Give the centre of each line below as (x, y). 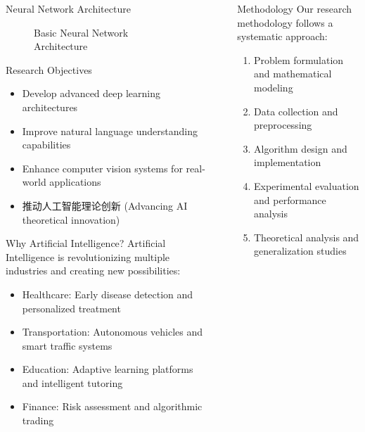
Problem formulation (299, 59)
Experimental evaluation (307, 185)
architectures (50, 107)
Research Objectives (49, 69)
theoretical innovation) (71, 219)
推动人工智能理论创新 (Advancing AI (105, 205)
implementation (288, 162)
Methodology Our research (294, 8)
